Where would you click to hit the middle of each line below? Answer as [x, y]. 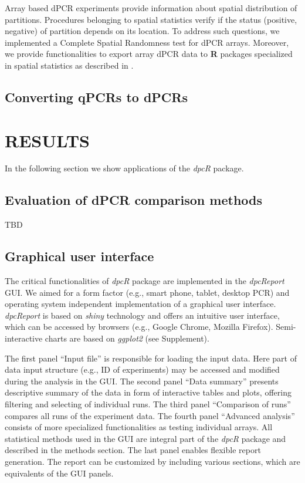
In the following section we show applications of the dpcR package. [124, 168]
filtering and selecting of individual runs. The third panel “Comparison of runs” [148, 404]
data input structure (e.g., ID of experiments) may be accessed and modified [142, 369]
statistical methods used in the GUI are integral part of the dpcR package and [145, 438]
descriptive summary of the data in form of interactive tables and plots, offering [148, 392]
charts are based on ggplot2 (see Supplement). [127, 338]
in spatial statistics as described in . [69, 65]
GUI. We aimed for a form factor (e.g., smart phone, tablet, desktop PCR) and [147, 292]
